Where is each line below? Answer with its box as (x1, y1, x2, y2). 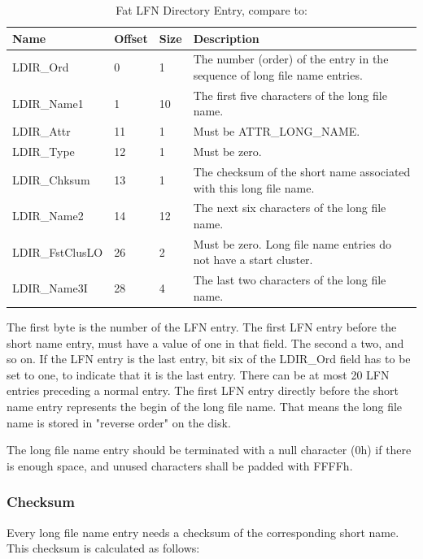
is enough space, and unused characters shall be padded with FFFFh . (7, 457, 353, 474)
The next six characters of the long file (193, 199, 386, 216)
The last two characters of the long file (193, 271, 386, 288)
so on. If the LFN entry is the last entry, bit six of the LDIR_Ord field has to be (7, 350, 411, 367)
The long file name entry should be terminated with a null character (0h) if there (7, 441, 412, 458)
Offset (114, 29, 148, 46)
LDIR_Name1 (12, 94, 84, 111)
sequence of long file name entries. (193, 67, 363, 84)
